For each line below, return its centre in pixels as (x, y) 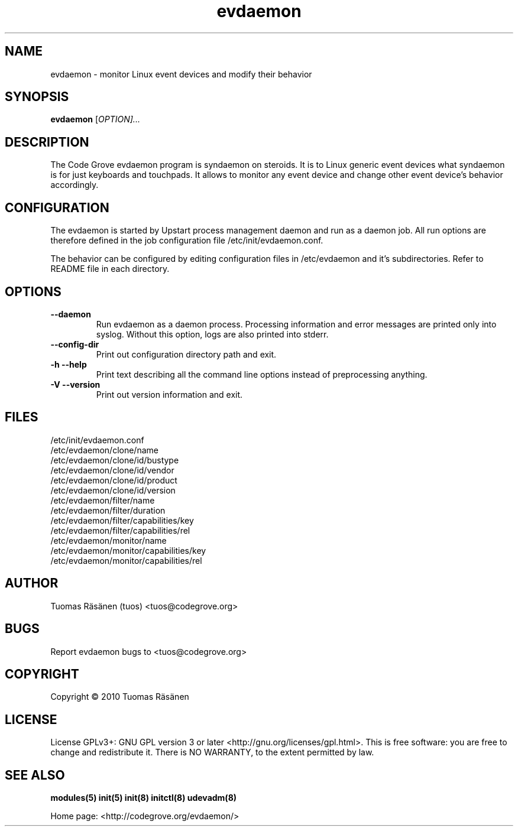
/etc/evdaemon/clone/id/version (113, 490)
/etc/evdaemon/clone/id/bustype (115, 460)
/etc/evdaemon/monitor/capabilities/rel (126, 560)
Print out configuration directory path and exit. (186, 354)
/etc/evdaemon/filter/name (103, 500)
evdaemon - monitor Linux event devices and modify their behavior (181, 74)
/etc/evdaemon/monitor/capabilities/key (128, 550)
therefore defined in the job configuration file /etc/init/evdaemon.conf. (187, 241)
